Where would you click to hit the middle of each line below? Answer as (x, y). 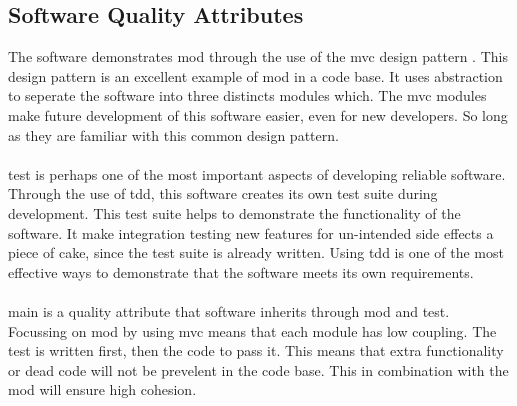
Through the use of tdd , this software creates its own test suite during (223, 193)
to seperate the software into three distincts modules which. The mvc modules (247, 95)
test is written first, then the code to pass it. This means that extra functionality (256, 350)
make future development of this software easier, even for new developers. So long (258, 114)
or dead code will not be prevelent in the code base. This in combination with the (258, 369)
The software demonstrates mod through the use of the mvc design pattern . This (258, 56)
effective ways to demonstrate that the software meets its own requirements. (241, 271)
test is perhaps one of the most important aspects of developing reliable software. (257, 173)
